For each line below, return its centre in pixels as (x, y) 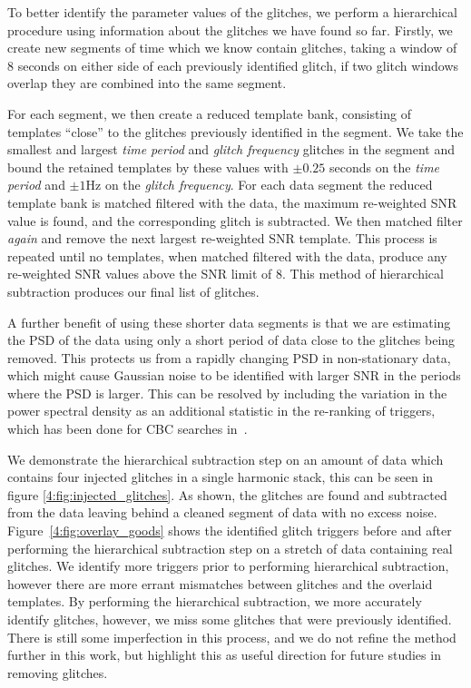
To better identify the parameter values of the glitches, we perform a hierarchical (232, 12)
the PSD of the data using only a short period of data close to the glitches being (231, 340)
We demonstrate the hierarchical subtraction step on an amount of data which (226, 459)
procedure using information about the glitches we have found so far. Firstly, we (230, 29)
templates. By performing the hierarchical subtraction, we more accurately (215, 601)
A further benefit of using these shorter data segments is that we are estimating (229, 322)
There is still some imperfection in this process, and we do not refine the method (232, 637)
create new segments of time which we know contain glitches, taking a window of (232, 48)
